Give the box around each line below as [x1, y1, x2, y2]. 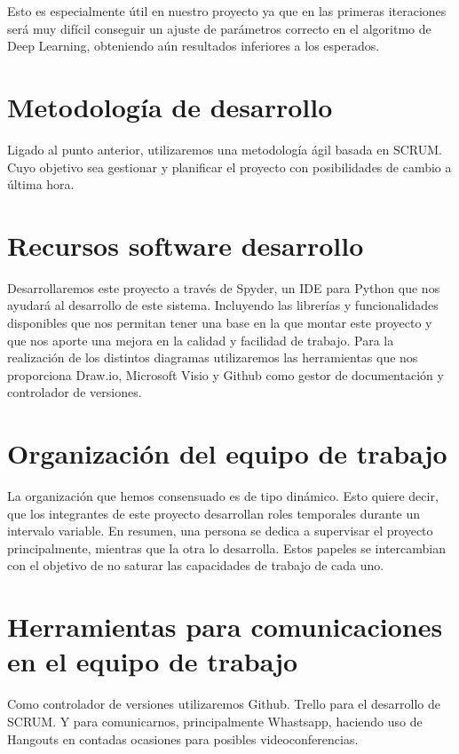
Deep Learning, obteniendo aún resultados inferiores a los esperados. [7, 36, 380, 55]
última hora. [7, 175, 75, 194]
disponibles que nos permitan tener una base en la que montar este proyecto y [7, 314, 432, 331]
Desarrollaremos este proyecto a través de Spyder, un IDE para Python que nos [7, 278, 440, 297]
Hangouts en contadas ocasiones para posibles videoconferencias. [7, 729, 359, 748]
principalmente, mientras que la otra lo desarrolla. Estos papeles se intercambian [7, 538, 446, 557]
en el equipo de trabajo [7, 643, 298, 679]
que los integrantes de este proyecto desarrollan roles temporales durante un [7, 504, 421, 522]
